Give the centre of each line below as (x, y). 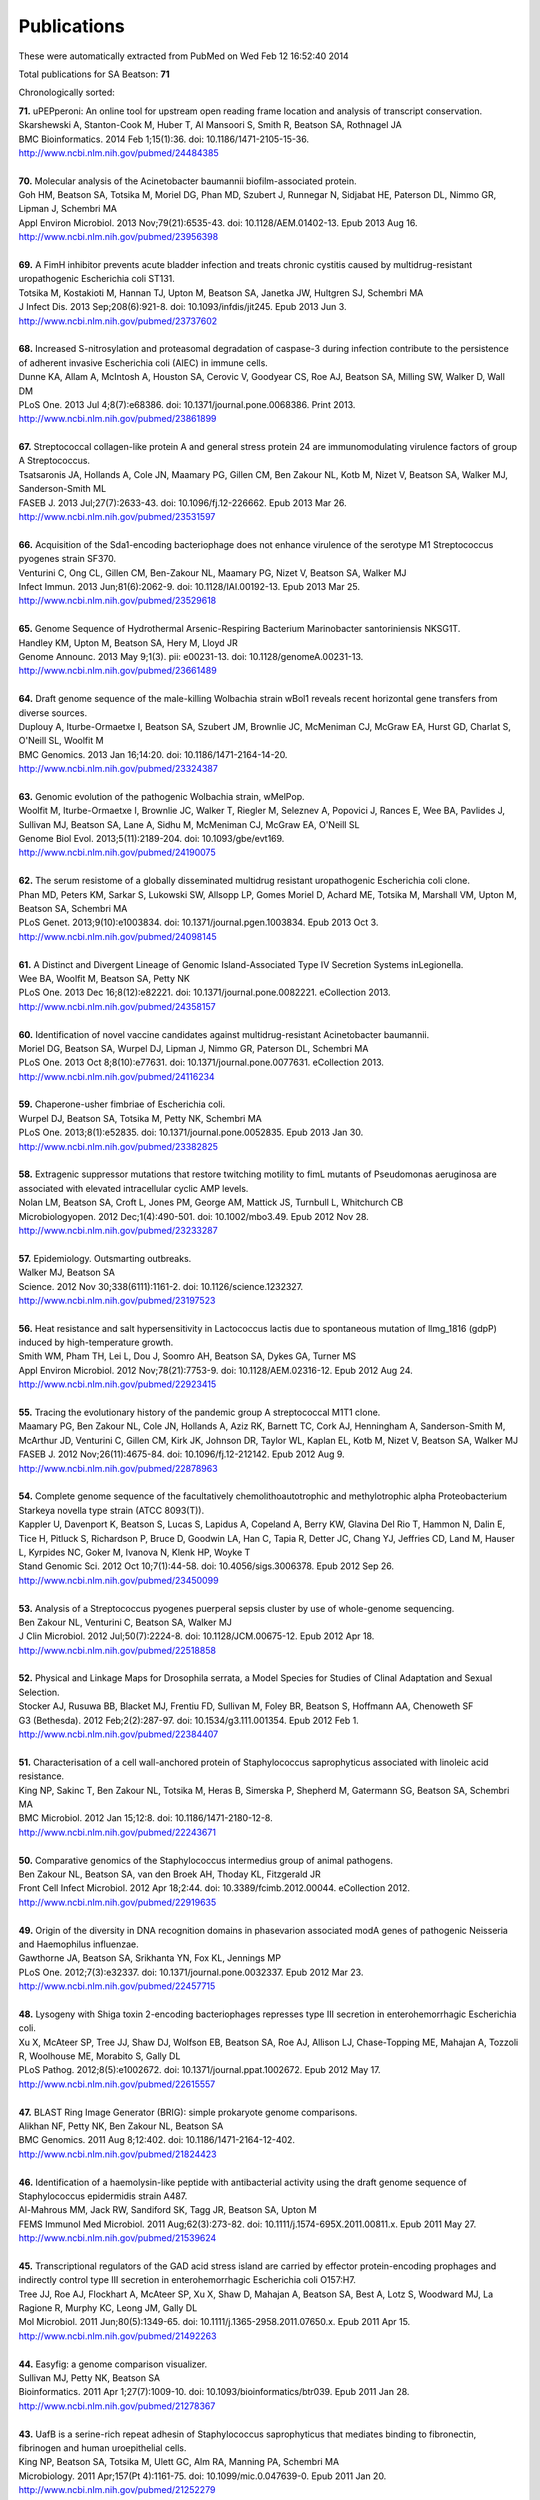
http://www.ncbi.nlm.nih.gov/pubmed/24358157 (117, 1006)
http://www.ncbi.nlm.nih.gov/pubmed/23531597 (117, 517)
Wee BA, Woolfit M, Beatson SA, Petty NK (104, 978)
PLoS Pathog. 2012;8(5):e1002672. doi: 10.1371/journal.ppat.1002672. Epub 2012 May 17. (199, 2070)
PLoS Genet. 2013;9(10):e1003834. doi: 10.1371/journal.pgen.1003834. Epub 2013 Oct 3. (198, 922)
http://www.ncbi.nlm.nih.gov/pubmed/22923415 (117, 1384)
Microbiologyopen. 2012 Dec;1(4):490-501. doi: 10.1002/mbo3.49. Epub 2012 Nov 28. (193, 1216)
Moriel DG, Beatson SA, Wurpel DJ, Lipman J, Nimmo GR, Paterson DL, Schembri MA (193, 1048)
